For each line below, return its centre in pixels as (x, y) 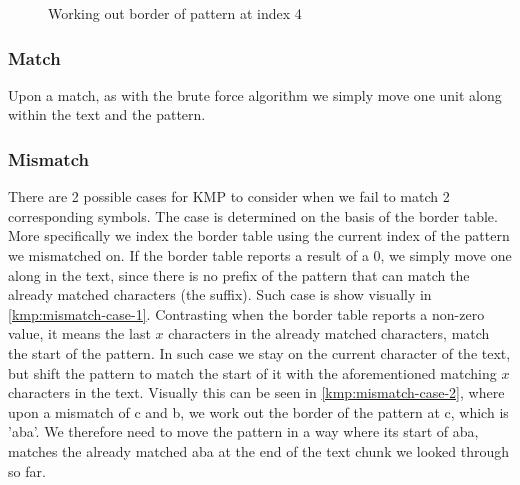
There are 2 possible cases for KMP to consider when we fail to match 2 (229, 196)
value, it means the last (79, 333)
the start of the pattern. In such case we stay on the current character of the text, (259, 352)
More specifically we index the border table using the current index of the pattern (259, 235)
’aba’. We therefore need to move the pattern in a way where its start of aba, (243, 431)
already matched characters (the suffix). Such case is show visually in (220, 294)
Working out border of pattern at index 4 (175, 13)
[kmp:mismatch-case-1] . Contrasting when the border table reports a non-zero (246, 313)
